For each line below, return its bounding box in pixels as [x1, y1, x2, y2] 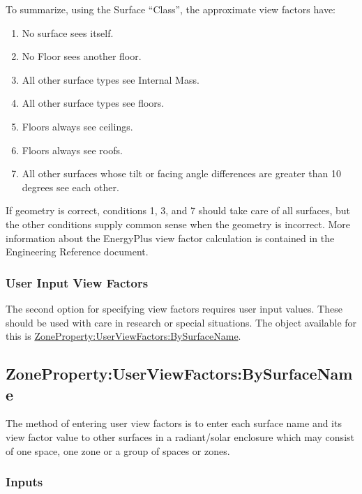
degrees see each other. [22, 179, 119, 194]
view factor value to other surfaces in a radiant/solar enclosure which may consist [6, 429, 354, 444]
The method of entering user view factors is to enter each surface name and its [6, 416, 342, 431]
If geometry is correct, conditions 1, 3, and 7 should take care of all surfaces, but [6, 203, 351, 218]
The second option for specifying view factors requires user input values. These [6, 301, 342, 315]
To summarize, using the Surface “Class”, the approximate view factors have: [6, 2, 336, 16]
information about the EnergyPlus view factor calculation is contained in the [6, 230, 335, 245]
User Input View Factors [6, 274, 149, 291]
